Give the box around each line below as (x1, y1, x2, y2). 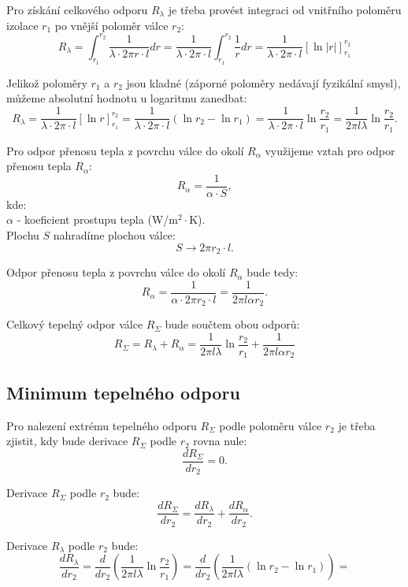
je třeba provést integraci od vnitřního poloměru (168, 2, 402, 17)
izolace (6, 17, 39, 33)
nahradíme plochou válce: (53, 227, 176, 243)
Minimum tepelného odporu (6, 380, 240, 404)
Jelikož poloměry (6, 74, 87, 91)
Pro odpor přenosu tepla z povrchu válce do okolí (6, 142, 244, 158)
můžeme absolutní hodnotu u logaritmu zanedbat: (6, 90, 247, 106)
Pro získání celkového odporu (6, 2, 148, 17)
